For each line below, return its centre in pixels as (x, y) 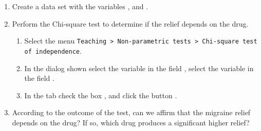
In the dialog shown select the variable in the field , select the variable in (139, 68)
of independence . (53, 50)
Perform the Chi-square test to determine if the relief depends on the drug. (130, 23)
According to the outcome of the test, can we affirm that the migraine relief (131, 112)
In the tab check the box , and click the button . (101, 95)
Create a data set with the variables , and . (80, 6)
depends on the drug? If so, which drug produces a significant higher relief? (131, 122)
